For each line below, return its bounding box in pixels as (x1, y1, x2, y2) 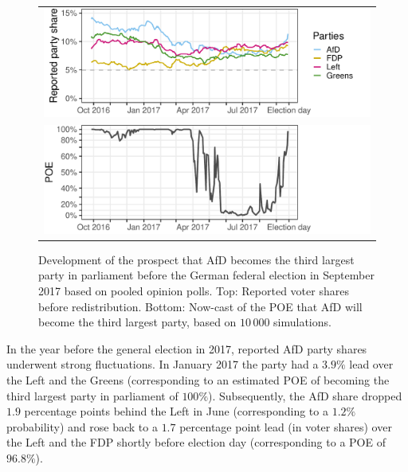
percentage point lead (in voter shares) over (179, 418, 392, 435)
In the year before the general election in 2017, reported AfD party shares (6, 340, 367, 357)
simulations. (273, 314, 331, 330)
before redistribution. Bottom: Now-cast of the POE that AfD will (38, 298, 363, 314)
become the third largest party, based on (38, 314, 237, 330)
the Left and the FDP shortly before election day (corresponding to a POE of (6, 434, 386, 451)
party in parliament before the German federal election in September (38, 267, 375, 283)
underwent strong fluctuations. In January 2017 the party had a (6, 356, 319, 373)
